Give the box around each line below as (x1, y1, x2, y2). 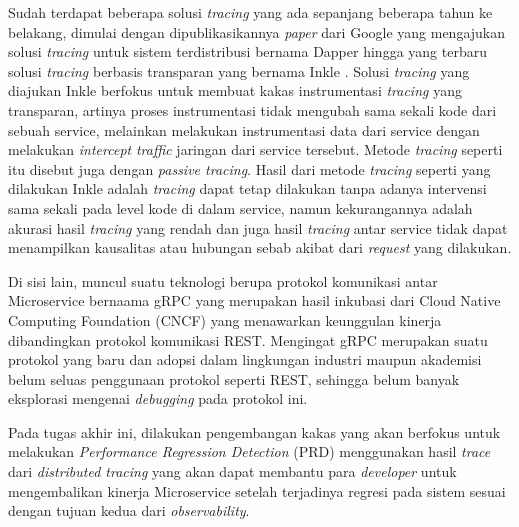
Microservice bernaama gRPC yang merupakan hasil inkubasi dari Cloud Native (8, 290, 501, 311)
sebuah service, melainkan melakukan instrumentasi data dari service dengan (8, 119, 480, 140)
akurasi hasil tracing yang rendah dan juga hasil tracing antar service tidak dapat (8, 217, 508, 238)
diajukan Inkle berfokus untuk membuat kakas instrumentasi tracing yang (8, 80, 462, 101)
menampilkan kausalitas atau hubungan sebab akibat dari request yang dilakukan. (8, 237, 512, 258)
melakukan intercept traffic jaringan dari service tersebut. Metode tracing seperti (8, 139, 503, 160)
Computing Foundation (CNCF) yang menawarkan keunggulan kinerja (8, 309, 442, 330)
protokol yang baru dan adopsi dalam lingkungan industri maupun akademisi (8, 349, 482, 370)
